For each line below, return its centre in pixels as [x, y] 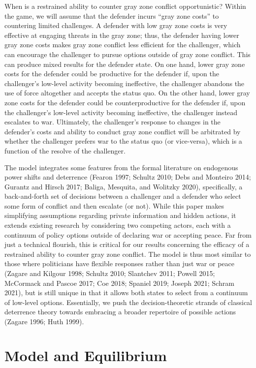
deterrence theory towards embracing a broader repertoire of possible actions [120, 312]
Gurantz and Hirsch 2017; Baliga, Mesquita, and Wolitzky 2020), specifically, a [124, 186]
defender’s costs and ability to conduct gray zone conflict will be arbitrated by [123, 131]
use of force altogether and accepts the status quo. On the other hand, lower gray [127, 93]
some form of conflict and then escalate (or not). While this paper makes [114, 205]
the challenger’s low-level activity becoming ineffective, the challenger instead [121, 112]
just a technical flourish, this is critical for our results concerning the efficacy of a [127, 244]
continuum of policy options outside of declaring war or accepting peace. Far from [128, 234]
